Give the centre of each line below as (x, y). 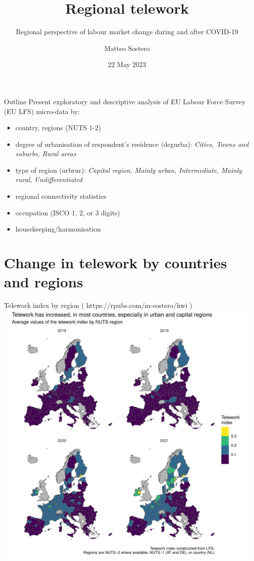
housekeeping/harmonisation (58, 229)
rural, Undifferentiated (49, 179)
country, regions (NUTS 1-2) (58, 128)
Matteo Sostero (127, 48)
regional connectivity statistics (61, 196)
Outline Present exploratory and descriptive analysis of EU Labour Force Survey (125, 101)
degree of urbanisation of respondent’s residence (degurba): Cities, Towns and (132, 144)
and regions (43, 282)
